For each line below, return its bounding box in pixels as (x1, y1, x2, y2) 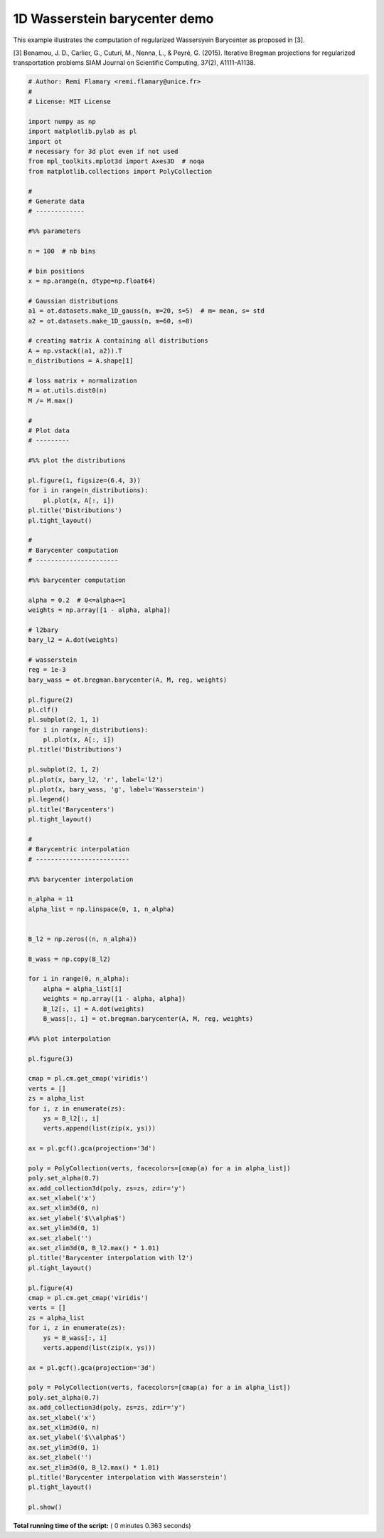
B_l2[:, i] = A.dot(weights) (43, 1004, 145, 1013)
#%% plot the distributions (28, 457, 126, 464)
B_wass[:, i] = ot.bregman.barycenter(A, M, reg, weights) (43, 1015, 254, 1023)
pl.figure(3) (28, 1054, 74, 1063)
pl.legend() (28, 795, 70, 804)
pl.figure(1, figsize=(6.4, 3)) (28, 476, 142, 484)
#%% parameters (28, 227, 81, 235)
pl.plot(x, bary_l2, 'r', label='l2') (28, 775, 164, 784)
